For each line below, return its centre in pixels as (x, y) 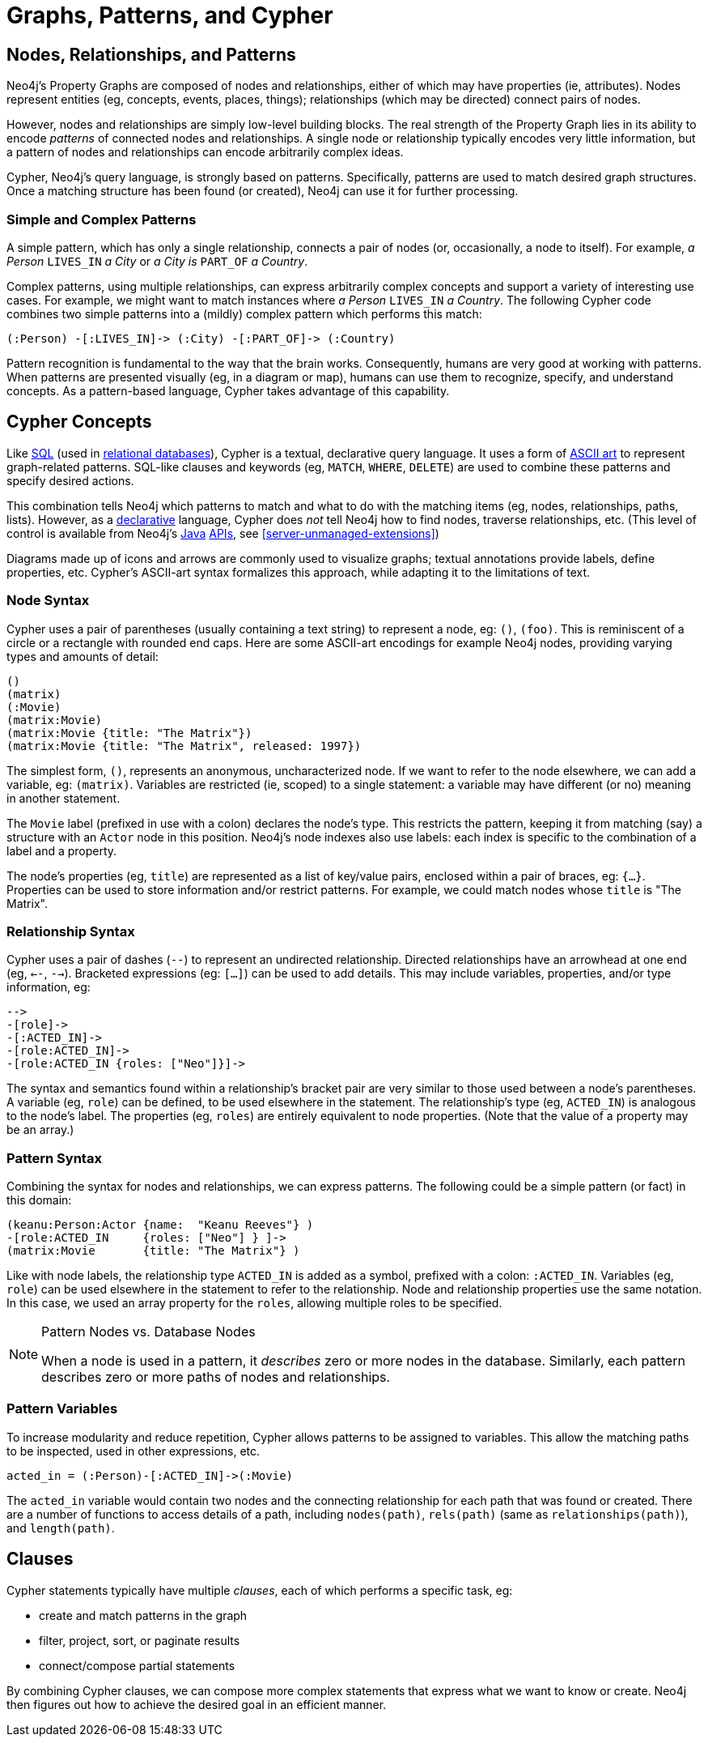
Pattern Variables (62, 1409)
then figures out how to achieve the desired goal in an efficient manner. (197, 1704)
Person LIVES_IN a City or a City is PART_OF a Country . (157, 261)
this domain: (39, 1200)
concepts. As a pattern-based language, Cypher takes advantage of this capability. (228, 390)
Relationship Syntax (71, 931)
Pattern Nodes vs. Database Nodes (148, 1332)
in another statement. (64, 798)
